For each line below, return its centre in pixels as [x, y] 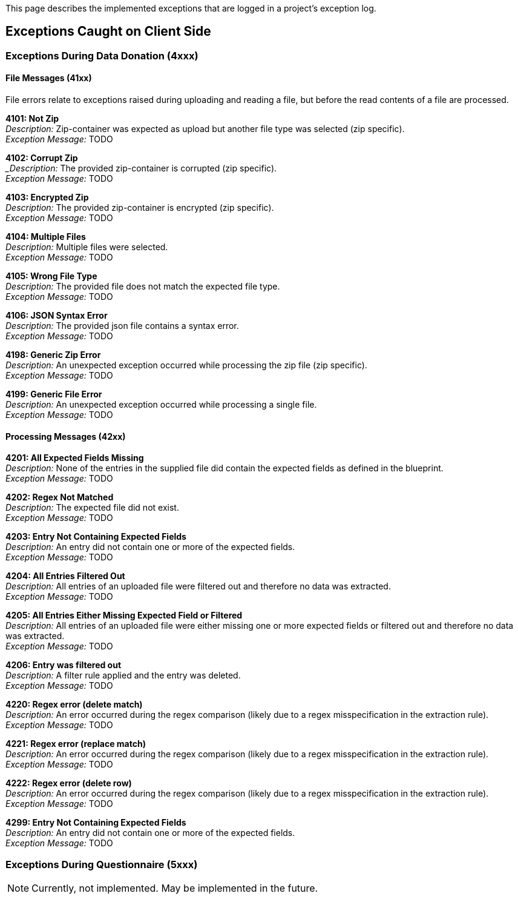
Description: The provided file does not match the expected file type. [143, 287]
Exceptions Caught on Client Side [108, 32]
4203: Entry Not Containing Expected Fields [96, 537]
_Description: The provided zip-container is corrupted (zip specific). [141, 168]
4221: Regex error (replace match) [76, 744]
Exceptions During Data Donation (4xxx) [102, 55]
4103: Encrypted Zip [47, 197]
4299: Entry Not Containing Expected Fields [96, 823]
